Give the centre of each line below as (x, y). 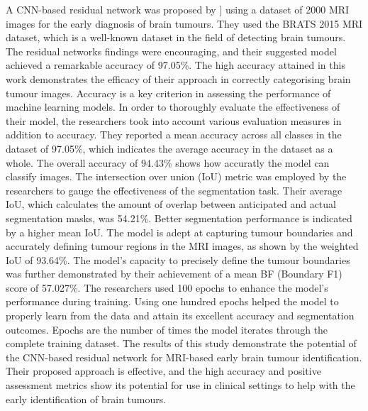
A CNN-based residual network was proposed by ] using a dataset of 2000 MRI (178, 9)
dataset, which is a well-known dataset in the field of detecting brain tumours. (176, 37)
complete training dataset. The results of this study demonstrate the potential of (181, 343)
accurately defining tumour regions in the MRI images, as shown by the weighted (182, 246)
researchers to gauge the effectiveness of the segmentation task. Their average (174, 190)
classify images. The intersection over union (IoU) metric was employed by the (176, 176)
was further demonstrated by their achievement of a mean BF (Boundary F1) (174, 274)
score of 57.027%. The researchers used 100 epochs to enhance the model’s (167, 287)
